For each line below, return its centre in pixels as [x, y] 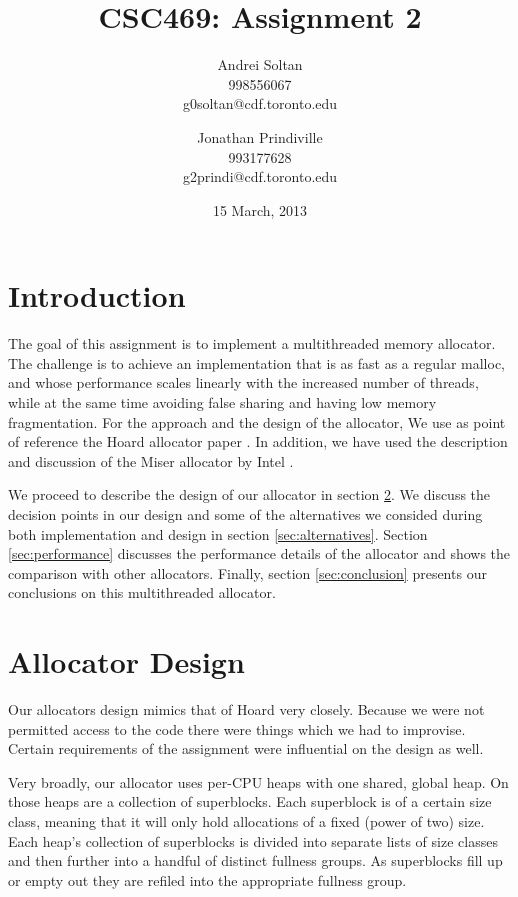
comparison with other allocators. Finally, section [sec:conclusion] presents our [247, 572]
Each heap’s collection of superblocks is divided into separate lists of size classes [253, 840]
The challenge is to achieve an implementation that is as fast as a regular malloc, [257, 362]
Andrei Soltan [260, 64]
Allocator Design [126, 661]
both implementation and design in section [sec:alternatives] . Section [218, 533]
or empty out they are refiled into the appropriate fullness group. [207, 879]
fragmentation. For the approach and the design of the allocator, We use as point [257, 421]
